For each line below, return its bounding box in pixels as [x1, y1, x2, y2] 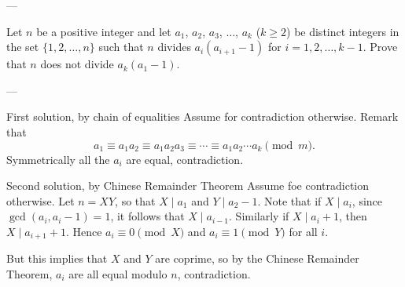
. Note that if [257, 192, 322, 209]
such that [98, 38, 144, 55]
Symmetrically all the [6, 151, 110, 167]
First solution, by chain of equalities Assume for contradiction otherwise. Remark [6, 108, 399, 125]
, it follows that [110, 208, 185, 224]
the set [6, 38, 39, 55]
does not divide [40, 56, 114, 72]
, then [338, 208, 367, 224]
